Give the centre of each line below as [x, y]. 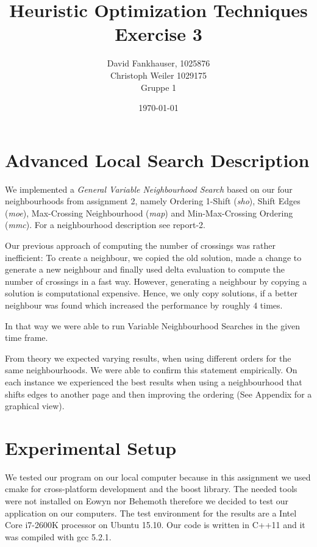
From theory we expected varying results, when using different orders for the [148, 358]
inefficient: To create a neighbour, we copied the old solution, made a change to [153, 257]
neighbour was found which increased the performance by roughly [128, 305]
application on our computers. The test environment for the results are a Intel [151, 513]
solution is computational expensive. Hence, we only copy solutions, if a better [151, 293]
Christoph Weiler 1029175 [158, 75]
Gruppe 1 [158, 87]
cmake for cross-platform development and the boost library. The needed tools [151, 489]
